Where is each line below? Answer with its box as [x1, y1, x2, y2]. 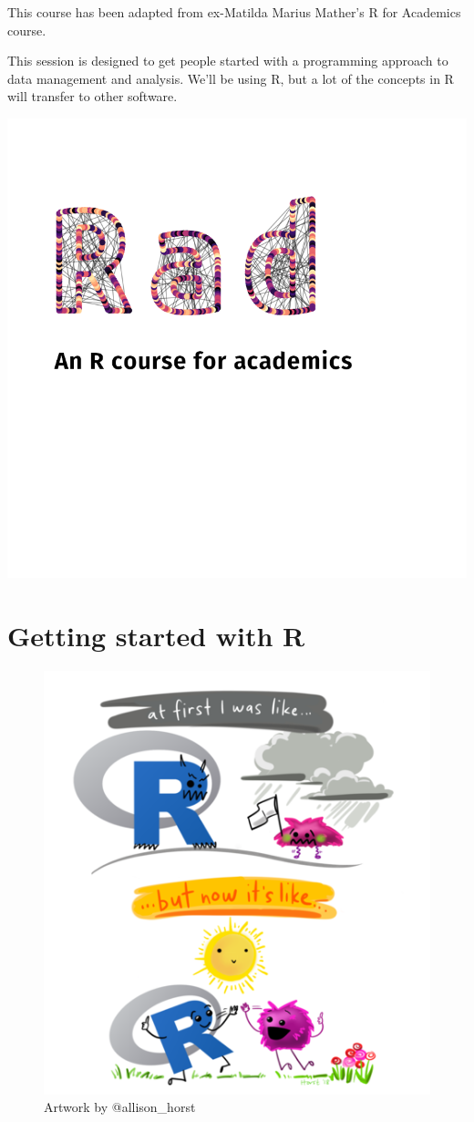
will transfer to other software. [7, 87, 178, 106]
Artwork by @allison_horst [44, 1097, 196, 1117]
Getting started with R [7, 616, 305, 654]
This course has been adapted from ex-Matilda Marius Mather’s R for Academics [7, 3, 461, 21]
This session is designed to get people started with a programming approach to [7, 51, 448, 70]
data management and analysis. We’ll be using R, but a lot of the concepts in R [7, 68, 454, 87]
